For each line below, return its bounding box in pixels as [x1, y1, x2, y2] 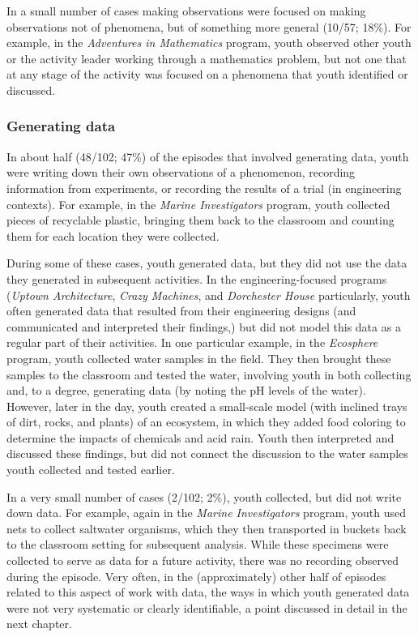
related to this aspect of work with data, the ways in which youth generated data [6, 584, 410, 601]
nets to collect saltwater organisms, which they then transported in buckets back [6, 519, 407, 537]
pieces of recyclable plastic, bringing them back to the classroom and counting [6, 212, 395, 229]
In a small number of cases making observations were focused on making [6, 2, 366, 19]
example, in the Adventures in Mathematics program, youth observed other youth [6, 34, 412, 51]
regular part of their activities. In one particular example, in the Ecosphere [6, 334, 378, 351]
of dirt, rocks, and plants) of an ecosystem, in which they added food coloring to [6, 413, 406, 430]
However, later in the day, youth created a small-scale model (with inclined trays [6, 397, 407, 414]
